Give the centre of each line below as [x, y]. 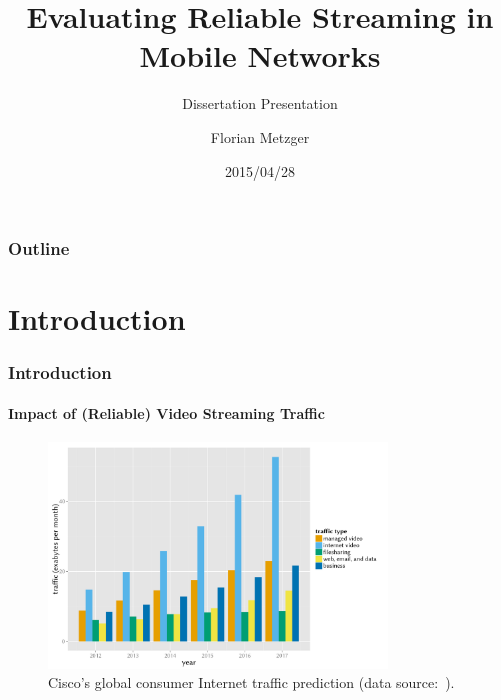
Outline [39, 248]
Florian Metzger [260, 136]
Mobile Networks [260, 55]
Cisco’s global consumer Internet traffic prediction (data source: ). [251, 682]
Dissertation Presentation [260, 103]
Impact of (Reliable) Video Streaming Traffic [166, 412]
